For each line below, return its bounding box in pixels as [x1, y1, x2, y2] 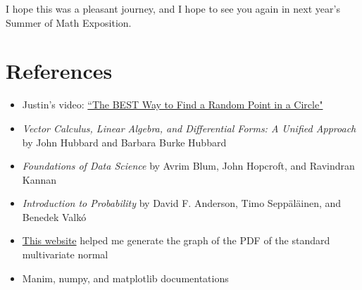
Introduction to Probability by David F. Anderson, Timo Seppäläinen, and [22, 196, 342, 210]
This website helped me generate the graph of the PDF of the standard [22, 233, 330, 248]
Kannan [22, 172, 57, 187]
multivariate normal [22, 247, 108, 262]
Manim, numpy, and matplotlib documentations [22, 270, 229, 285]
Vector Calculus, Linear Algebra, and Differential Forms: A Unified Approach [22, 120, 356, 135]
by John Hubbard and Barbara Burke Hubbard [22, 134, 227, 149]
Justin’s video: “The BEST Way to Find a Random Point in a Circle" [22, 97, 323, 112]
